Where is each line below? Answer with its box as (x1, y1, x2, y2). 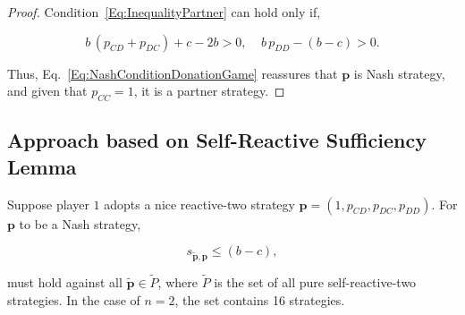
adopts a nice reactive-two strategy (104, 194, 295, 213)
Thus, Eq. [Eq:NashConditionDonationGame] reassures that (7, 64, 338, 82)
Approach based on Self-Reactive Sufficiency (7, 126, 427, 154)
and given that (7, 81, 88, 100)
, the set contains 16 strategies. (174, 290, 345, 309)
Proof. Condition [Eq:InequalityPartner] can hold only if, (7, 3, 321, 21)
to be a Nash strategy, (19, 214, 141, 233)
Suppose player (7, 194, 89, 213)
